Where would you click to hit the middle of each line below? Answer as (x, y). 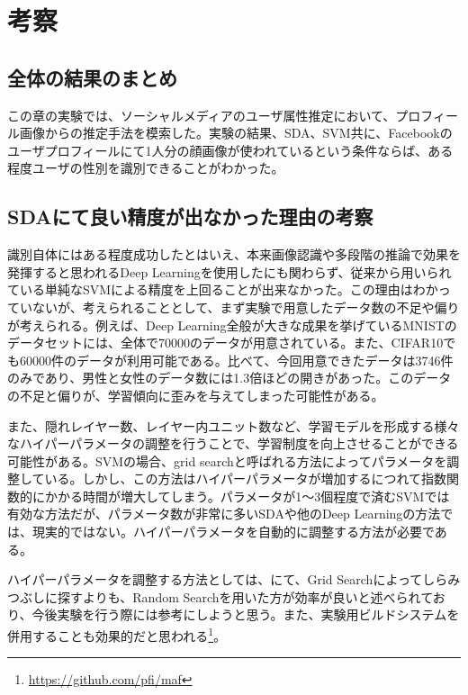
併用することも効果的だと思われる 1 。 (117, 634)
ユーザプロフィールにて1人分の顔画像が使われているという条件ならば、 (218, 150)
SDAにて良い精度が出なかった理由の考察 (190, 217)
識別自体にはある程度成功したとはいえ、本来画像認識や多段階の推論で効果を (234, 254)
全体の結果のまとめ (92, 77)
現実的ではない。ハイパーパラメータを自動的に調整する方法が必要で (233, 532)
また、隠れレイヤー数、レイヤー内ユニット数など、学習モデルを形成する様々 (234, 425)
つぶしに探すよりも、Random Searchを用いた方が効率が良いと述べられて (220, 596)
